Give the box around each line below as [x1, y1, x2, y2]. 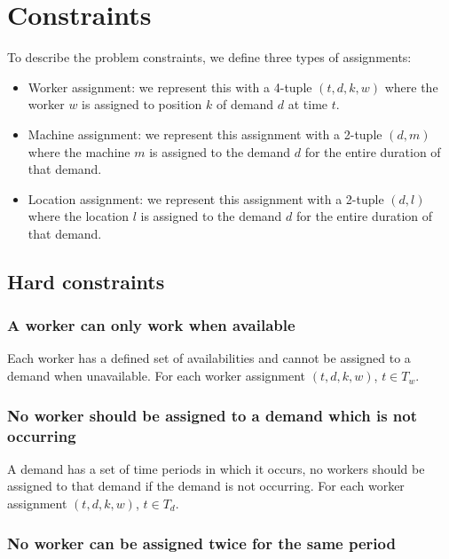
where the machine [28, 142, 130, 161]
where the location [28, 207, 130, 225]
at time [288, 95, 328, 114]
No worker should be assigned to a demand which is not [7, 404, 418, 426]
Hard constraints [7, 267, 165, 295]
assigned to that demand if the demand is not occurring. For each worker [7, 476, 405, 495]
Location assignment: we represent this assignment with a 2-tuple [28, 189, 384, 208]
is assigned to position [82, 95, 202, 114]
